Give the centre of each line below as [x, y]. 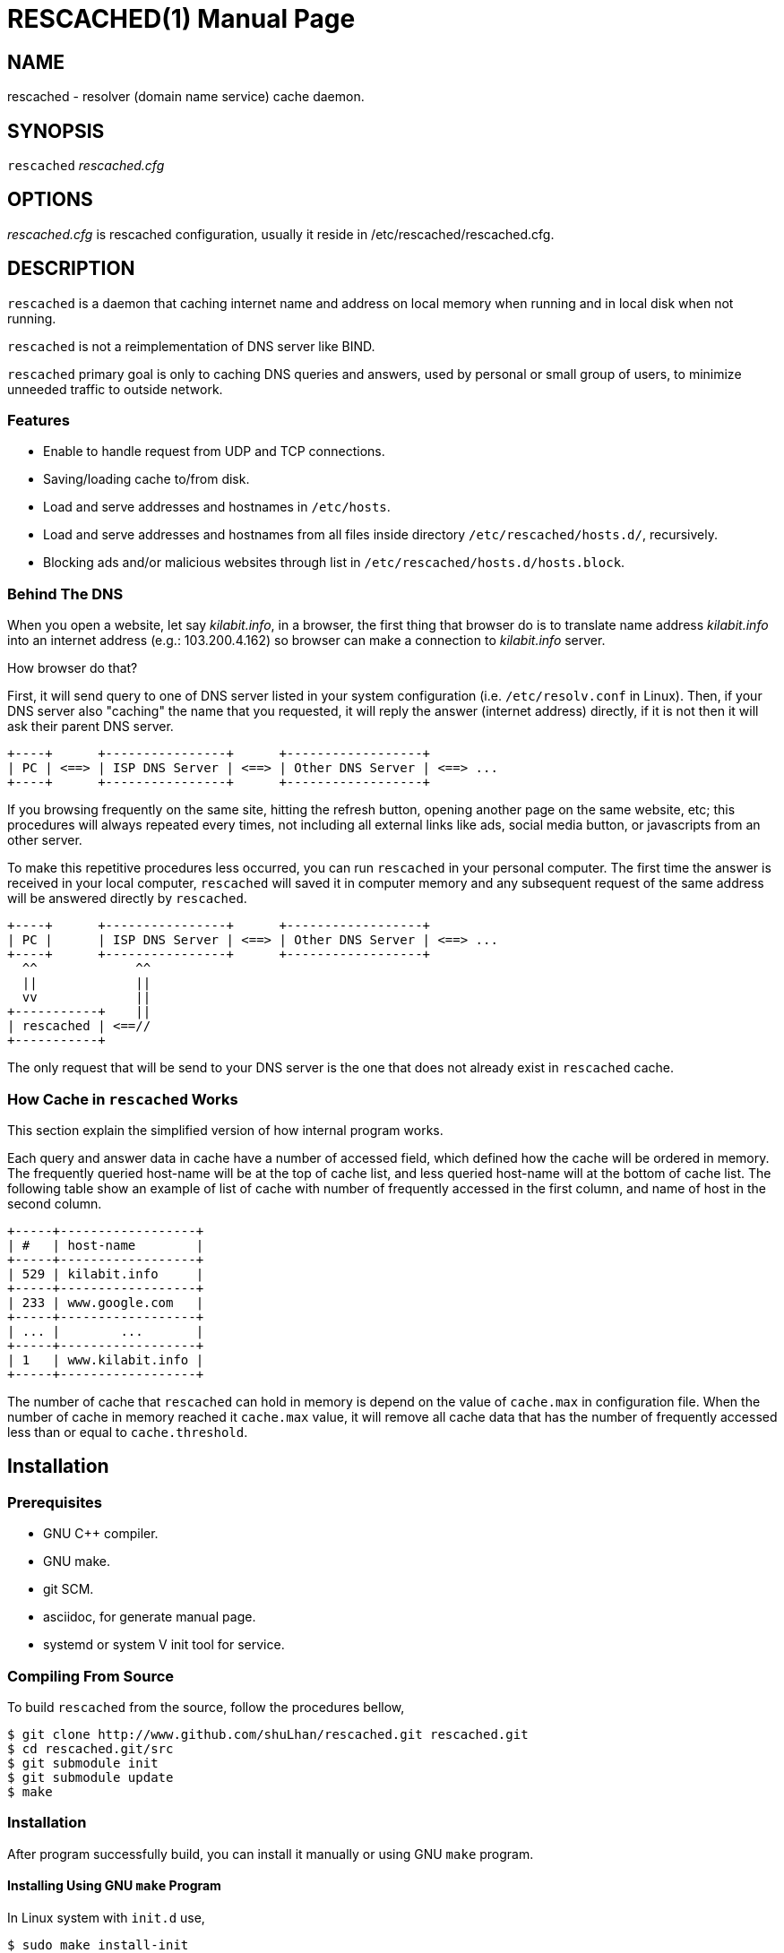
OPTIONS [50, 200]
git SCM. [69, 1589]
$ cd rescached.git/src [90, 1748]
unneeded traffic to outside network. [115, 389]
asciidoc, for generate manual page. [150, 1617]
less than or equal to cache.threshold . [128, 1432]
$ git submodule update [90, 1777]
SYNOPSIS [56, 131]
